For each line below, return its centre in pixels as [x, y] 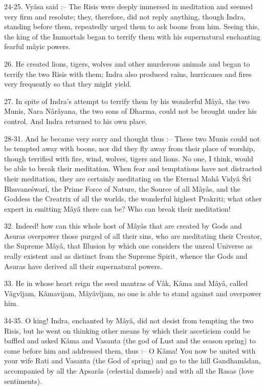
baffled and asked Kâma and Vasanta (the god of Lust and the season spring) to [130, 341]
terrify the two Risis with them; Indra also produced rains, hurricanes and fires [128, 74]
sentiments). [23, 381]
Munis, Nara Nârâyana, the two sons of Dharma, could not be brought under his [130, 111]
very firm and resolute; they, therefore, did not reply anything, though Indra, [125, 16]
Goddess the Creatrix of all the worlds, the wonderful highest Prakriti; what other [133, 199]
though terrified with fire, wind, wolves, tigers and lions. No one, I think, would [129, 158]
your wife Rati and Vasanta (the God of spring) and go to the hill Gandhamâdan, [132, 361]
